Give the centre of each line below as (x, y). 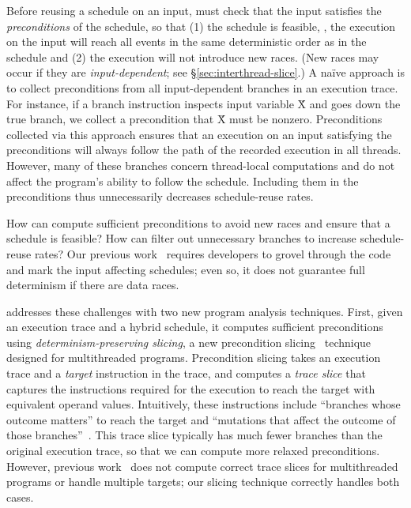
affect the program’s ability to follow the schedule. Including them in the (183, 181)
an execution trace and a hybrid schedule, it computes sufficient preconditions (195, 327)
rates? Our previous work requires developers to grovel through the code (213, 253)
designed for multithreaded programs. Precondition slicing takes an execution (194, 357)
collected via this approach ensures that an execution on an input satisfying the (199, 134)
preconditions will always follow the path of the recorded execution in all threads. (204, 150)
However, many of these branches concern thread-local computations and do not (201, 165)
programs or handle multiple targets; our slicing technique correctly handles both (203, 482)
